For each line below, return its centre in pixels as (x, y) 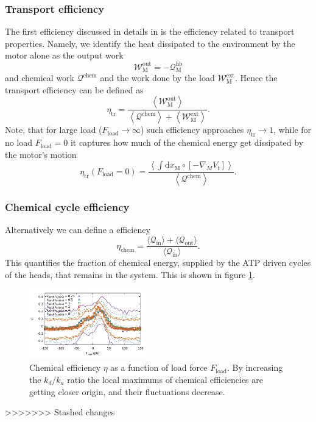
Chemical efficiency (65, 367)
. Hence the (256, 78)
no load (19, 142)
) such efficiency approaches (192, 130)
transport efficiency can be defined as (74, 89)
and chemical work (40, 78)
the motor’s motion (41, 154)
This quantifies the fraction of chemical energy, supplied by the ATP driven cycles (158, 263)
